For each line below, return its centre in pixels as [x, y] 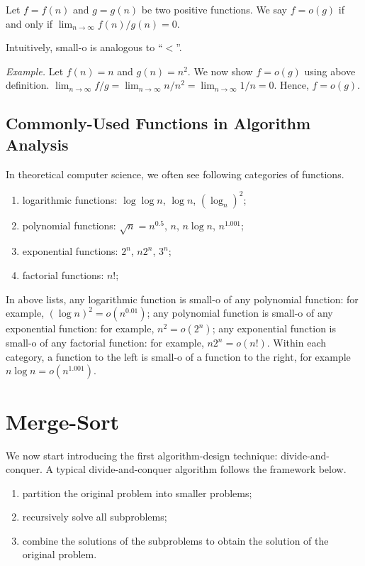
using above [330, 71]
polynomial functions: [69, 225]
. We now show [220, 71]
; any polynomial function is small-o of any [240, 313]
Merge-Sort [62, 421]
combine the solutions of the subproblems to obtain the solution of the [175, 540]
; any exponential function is [274, 328]
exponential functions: [70, 251]
